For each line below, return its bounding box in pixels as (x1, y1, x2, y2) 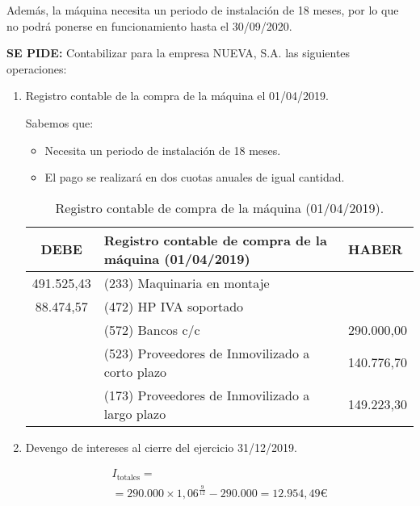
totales (116, 473, 141, 482)
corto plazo (103, 362, 167, 381)
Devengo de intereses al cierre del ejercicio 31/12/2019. (25, 438, 297, 455)
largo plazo (103, 404, 166, 423)
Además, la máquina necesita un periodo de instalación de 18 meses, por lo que (6, 2, 399, 18)
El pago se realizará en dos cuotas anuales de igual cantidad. (44, 169, 345, 186)
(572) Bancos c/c (103, 320, 200, 339)
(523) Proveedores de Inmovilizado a (103, 343, 310, 362)
